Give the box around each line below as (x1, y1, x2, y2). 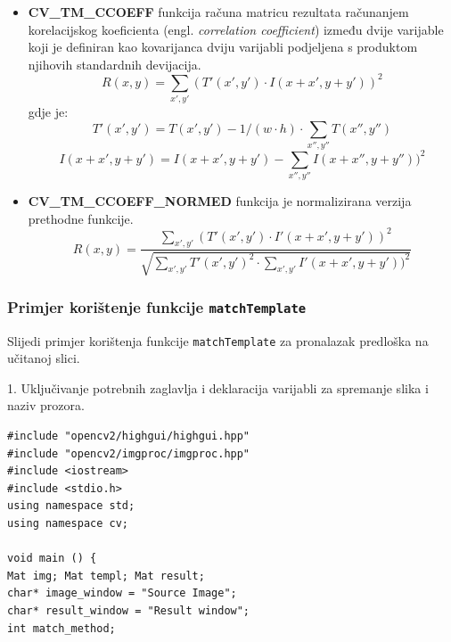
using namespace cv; (7, 517, 129, 531)
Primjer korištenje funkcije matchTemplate (7, 295, 307, 317)
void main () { (7, 552, 97, 565)
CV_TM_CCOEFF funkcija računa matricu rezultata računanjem (28, 3, 409, 21)
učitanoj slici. (7, 349, 80, 367)
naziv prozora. (7, 396, 85, 415)
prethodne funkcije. (28, 209, 134, 227)
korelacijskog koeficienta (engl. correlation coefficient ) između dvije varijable (28, 20, 444, 38)
